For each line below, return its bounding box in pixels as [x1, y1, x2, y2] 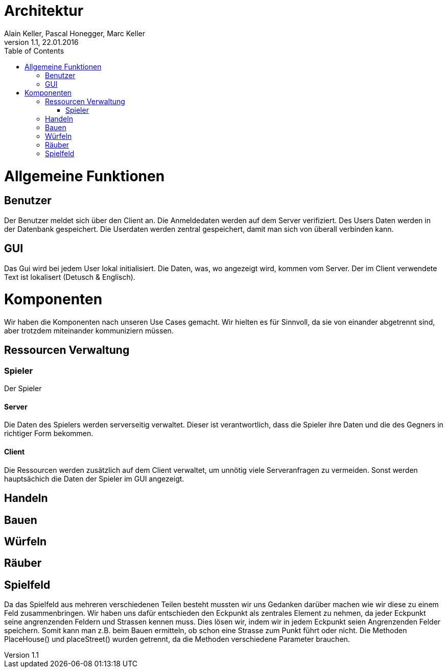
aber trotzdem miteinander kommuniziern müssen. [4, 326, 174, 335]
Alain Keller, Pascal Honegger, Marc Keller [4, 29, 145, 38]
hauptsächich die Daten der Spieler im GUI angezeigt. [4, 474, 184, 483]
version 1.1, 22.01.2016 [4, 37, 79, 46]
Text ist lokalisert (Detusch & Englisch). [4, 272, 135, 281]
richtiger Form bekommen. [4, 429, 93, 438]
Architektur [4, 2, 84, 19]
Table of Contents [4, 46, 64, 55]
